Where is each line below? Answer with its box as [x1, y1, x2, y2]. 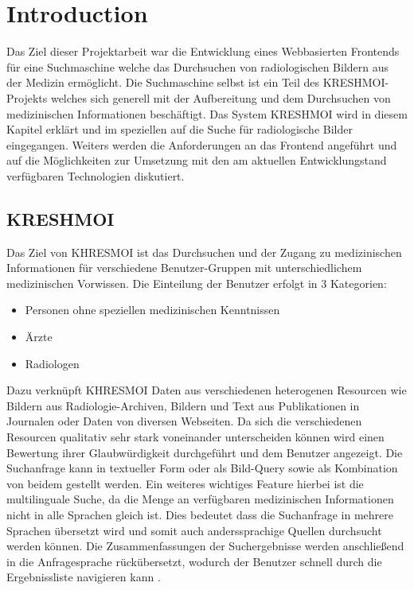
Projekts [6, 89, 48, 106]
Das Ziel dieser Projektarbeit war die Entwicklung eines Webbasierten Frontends [6, 43, 400, 60]
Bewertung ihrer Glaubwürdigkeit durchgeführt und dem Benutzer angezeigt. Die [6, 444, 403, 460]
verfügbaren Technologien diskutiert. [6, 167, 185, 184]
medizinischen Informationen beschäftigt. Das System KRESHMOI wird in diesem [6, 105, 408, 122]
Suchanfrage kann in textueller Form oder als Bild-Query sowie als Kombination [6, 460, 398, 476]
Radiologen [25, 355, 80, 371]
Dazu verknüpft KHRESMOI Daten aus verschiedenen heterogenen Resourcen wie [6, 382, 407, 398]
